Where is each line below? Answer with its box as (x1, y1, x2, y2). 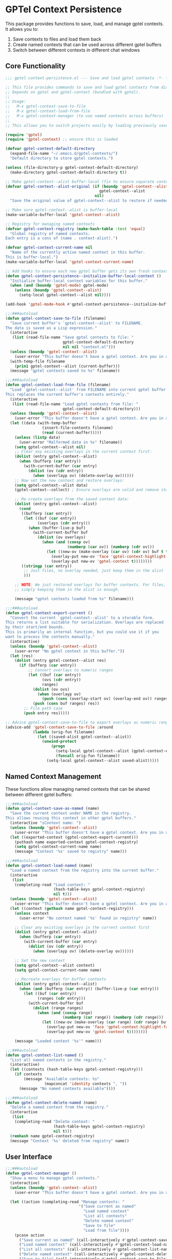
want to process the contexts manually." (5, 634, 95, 639)
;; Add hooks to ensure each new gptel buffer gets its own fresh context (5, 269, 168, 274)
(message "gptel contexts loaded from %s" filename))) (14, 596, 134, 601)
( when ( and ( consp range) (37, 1010, 93, 1015)
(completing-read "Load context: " (14, 882, 91, 887)
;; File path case (24, 706, 63, 711)
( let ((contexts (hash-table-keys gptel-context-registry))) (10, 1067, 143, 1072)
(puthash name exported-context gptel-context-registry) (14, 840, 139, 845)
